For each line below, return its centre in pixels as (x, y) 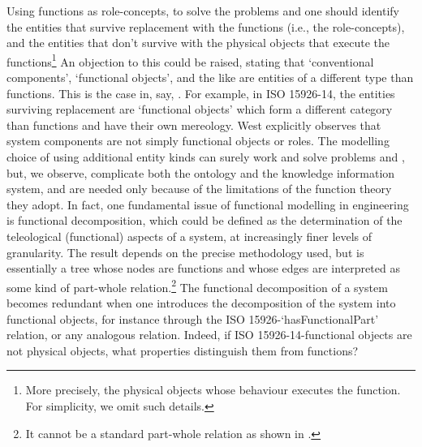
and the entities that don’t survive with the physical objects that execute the (198, 43)
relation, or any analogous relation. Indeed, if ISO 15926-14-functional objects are (209, 335)
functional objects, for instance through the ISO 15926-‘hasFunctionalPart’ (193, 318)
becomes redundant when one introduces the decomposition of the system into (201, 303)
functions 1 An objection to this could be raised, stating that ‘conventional (190, 60)
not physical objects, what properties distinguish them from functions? (183, 350)
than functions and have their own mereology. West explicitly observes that (194, 125)
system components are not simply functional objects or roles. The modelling (198, 141)
